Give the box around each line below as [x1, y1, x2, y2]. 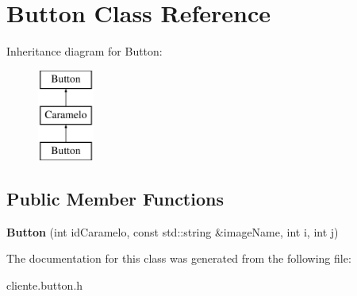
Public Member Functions [6, 186, 224, 211]
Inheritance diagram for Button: [6, 43, 163, 60]
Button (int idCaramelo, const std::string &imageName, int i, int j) [6, 223, 339, 240]
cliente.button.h [6, 277, 83, 294]
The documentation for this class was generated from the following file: [6, 250, 351, 267]
